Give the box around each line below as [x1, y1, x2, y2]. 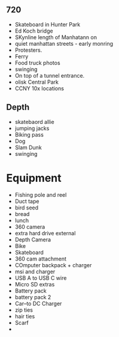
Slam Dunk [14, 144, 42, 151]
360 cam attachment [14, 255, 67, 262]
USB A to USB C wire [14, 274, 67, 282]
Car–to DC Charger [14, 300, 62, 307]
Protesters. [14, 46, 42, 54]
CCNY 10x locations [14, 84, 65, 92]
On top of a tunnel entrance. [14, 72, 85, 79]
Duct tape [14, 197, 39, 205]
